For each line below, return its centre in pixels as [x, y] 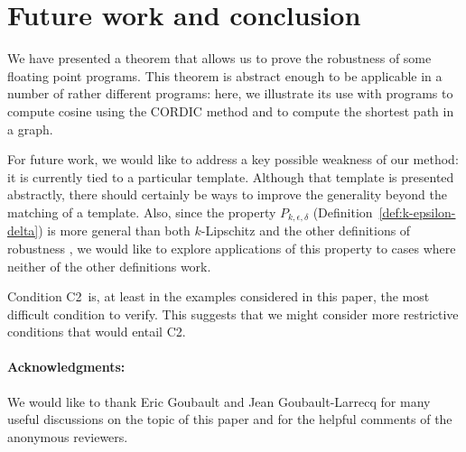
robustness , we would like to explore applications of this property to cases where [232, 248]
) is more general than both [114, 231]
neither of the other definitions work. [109, 266]
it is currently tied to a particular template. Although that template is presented [231, 176]
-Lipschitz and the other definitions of [306, 231]
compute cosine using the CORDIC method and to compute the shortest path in [231, 111]
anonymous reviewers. [68, 436]
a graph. [30, 129]
